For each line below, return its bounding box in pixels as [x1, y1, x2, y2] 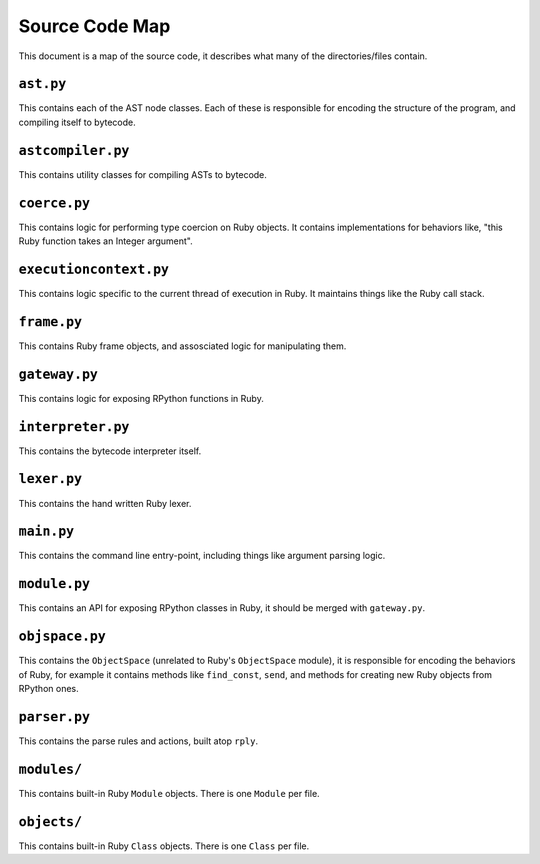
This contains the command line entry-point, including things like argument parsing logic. [18, 550, 386, 562]
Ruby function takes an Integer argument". [18, 235, 194, 247]
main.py [18, 523, 75, 540]
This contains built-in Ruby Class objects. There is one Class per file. [18, 840, 310, 852]
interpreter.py [18, 418, 130, 435]
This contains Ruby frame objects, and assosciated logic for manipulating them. [18, 340, 347, 352]
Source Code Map [18, 15, 171, 37]
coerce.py [18, 195, 90, 211]
